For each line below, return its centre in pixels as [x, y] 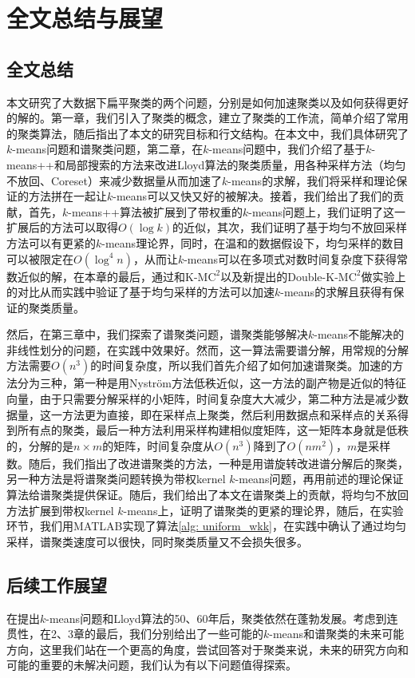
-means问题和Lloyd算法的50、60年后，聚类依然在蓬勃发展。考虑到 [216, 618]
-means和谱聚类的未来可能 [337, 634]
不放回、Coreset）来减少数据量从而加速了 [114, 180]
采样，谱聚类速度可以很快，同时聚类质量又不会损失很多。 [157, 541]
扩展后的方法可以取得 [62, 227]
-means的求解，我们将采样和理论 [312, 180]
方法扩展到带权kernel [60, 510]
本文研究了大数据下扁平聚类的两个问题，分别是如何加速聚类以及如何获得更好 [207, 102]
